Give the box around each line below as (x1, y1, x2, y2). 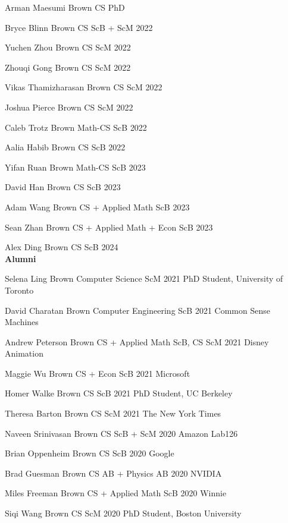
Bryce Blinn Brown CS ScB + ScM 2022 (5, 21, 153, 33)
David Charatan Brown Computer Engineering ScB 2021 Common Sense (5, 304, 270, 316)
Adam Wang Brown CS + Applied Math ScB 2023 (5, 200, 190, 213)
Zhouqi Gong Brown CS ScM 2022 (5, 61, 131, 73)
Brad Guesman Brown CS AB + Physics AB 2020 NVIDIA (5, 467, 222, 479)
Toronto (5, 283, 34, 296)
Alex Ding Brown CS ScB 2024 (5, 241, 118, 253)
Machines (5, 316, 39, 328)
